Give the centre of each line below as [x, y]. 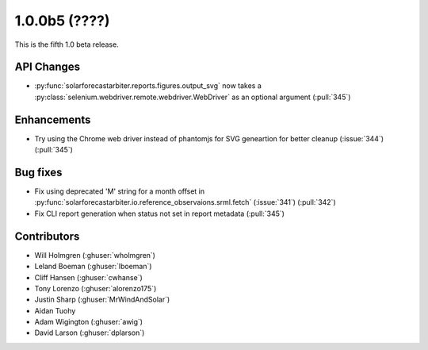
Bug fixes [38, 172]
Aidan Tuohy [55, 310]
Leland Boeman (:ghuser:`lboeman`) [93, 267]
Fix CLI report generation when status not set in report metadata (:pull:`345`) [160, 213]
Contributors [47, 236]
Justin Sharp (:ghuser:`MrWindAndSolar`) [102, 300]
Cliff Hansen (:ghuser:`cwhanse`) [88, 277]
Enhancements [53, 119]
